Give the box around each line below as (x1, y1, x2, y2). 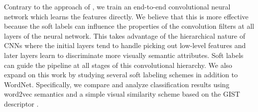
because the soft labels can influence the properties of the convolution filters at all (4, 21, 255, 31)
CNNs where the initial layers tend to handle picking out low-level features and (4, 40, 246, 51)
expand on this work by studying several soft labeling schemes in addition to (4, 69, 238, 80)
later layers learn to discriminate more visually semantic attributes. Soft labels (4, 50, 244, 60)
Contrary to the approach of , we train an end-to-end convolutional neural (4, 1, 231, 11)
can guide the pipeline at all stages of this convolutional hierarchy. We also (4, 59, 233, 70)
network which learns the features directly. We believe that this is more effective (4, 11, 249, 21)
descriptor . (4, 98, 39, 109)
